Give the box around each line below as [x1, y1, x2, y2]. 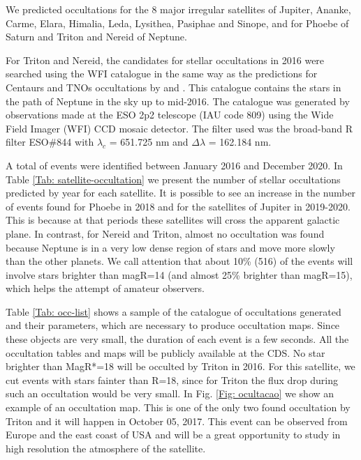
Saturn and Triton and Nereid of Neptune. [6, 29, 187, 44]
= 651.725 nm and [109, 135, 189, 149]
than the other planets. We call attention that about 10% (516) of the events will [6, 254, 353, 268]
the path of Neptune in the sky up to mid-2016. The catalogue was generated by [6, 93, 350, 108]
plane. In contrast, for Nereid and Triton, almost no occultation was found [6, 226, 325, 240]
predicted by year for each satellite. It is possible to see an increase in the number [6, 185, 356, 200]
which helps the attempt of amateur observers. [6, 281, 205, 296]
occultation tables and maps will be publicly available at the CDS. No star [6, 345, 325, 360]
